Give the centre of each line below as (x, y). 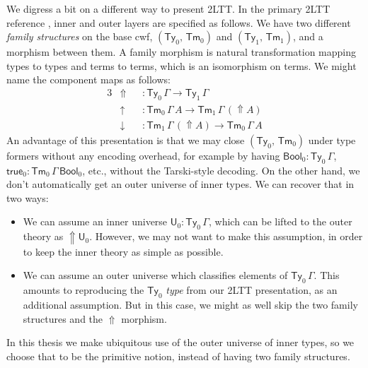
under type (332, 140)
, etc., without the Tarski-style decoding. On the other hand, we (221, 170)
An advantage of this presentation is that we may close (126, 140)
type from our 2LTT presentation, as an (252, 290)
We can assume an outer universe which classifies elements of (155, 275)
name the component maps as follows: (88, 79)
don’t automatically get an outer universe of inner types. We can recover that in (180, 184)
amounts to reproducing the (84, 290)
